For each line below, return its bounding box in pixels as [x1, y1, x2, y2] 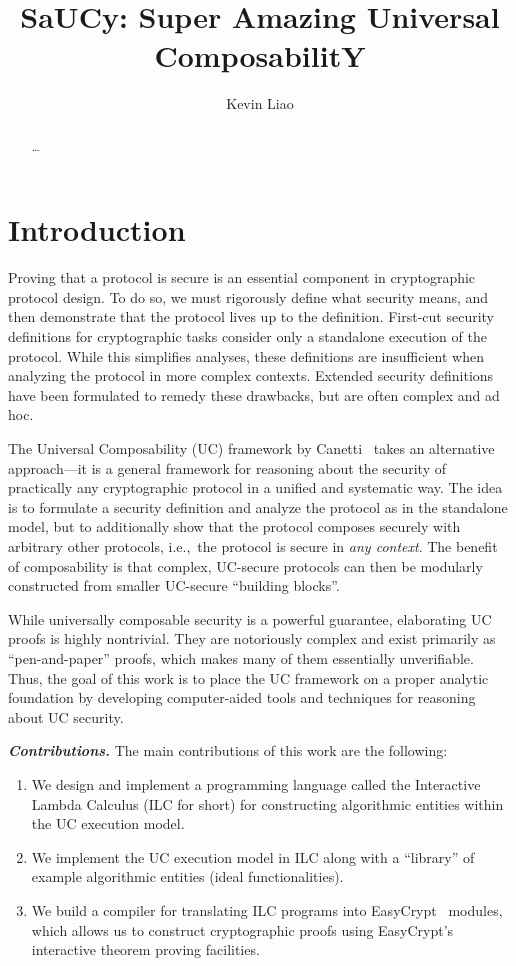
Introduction [8, 209, 186, 250]
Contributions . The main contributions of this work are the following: [8, 740, 448, 761]
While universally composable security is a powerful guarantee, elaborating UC [8, 608, 492, 629]
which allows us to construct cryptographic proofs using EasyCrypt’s [31, 919, 454, 940]
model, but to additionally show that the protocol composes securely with [8, 516, 461, 537]
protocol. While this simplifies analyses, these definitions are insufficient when [8, 345, 484, 366]
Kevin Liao [226, 93, 294, 114]
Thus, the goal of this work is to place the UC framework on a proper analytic [8, 667, 489, 688]
